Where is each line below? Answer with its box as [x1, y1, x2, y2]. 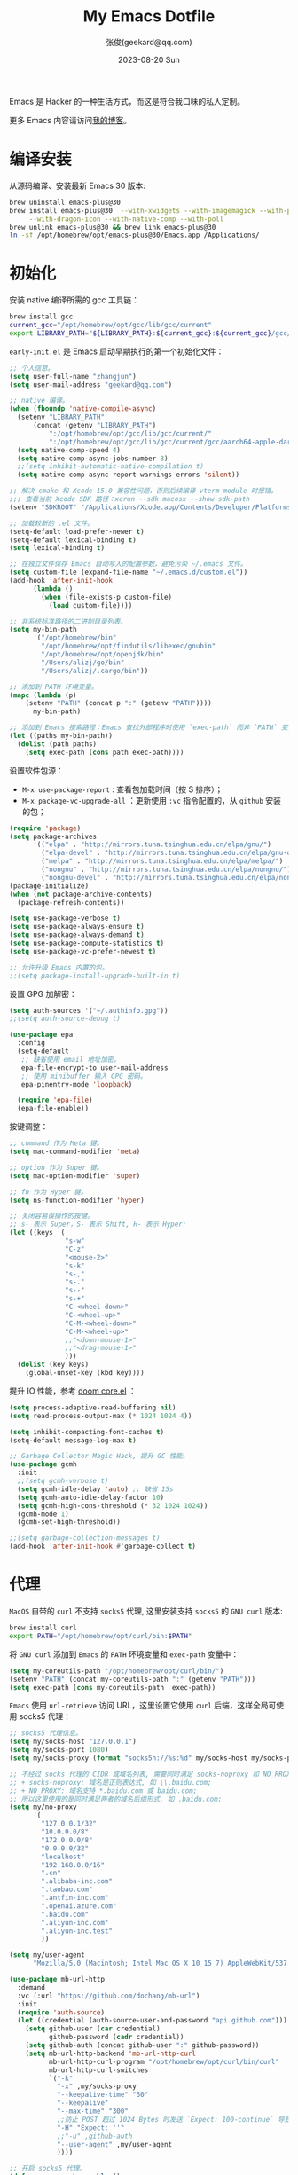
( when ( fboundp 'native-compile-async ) [9, 404, 157, 413]
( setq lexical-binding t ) [9, 544, 105, 553]
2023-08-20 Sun [118, 54, 180, 65]
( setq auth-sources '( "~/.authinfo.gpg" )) [9, 1006, 169, 1015]
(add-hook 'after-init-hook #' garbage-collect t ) [9, 1542, 197, 1551]
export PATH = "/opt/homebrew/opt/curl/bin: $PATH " [9, 1631, 192, 1640]
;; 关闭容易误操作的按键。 [9, 1212, 95, 1221]
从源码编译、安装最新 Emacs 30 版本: [9, 180, 146, 191]
